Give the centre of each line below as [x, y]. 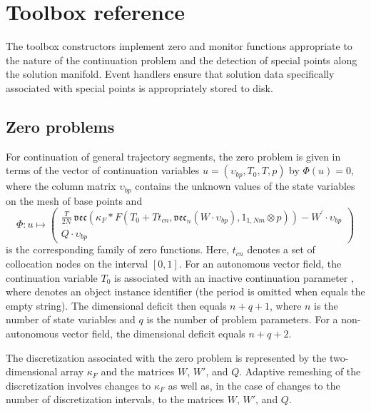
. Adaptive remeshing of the [300, 371]
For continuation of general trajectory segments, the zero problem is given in [173, 156]
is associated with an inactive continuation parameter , [234, 277]
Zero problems [60, 126]
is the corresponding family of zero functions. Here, [118, 249]
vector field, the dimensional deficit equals [153, 333]
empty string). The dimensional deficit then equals [116, 305]
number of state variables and [71, 319]
